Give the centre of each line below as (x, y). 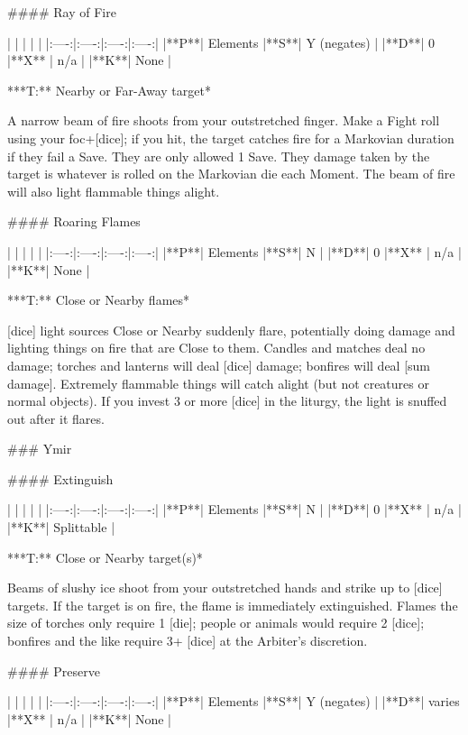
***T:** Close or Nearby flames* (99, 300)
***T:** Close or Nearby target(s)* (105, 557)
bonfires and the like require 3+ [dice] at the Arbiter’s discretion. (188, 641)
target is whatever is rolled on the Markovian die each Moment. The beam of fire (231, 174)
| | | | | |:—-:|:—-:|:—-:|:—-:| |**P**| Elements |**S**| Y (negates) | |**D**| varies (234, 701)
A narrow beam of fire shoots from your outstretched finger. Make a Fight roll (224, 120)
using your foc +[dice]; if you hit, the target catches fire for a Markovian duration (231, 138)
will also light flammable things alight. (114, 191)
